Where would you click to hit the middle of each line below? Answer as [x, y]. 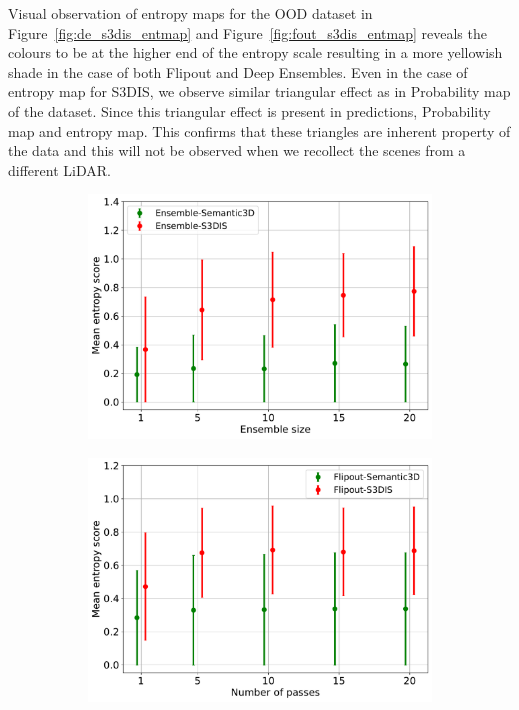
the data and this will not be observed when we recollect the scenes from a [237, 150]
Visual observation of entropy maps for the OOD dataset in [190, 13]
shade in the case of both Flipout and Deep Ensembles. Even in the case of [238, 71]
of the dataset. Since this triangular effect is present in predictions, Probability [249, 110]
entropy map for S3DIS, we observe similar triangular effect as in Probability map [259, 91]
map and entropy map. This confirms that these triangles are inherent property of [259, 130]
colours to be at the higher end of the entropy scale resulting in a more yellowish [255, 52]
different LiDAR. [59, 169]
